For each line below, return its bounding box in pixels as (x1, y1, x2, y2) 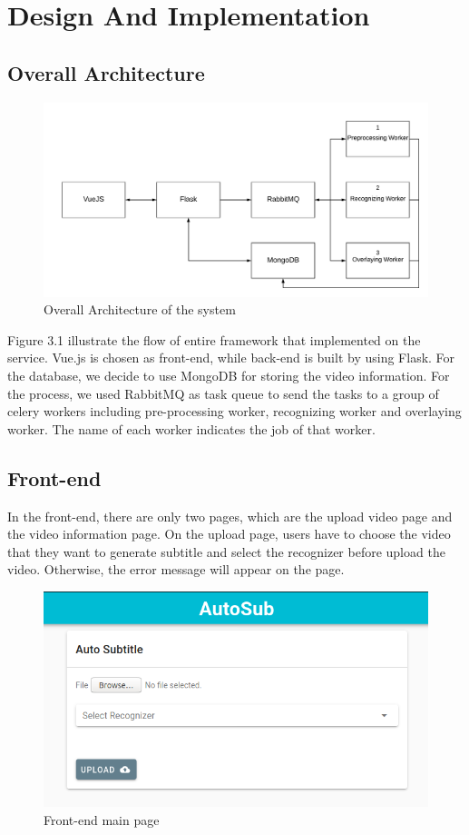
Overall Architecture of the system (44, 300, 236, 319)
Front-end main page (44, 810, 160, 829)
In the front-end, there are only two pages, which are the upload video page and (7, 506, 453, 525)
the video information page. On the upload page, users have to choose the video (7, 524, 451, 543)
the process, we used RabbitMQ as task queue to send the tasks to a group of (7, 383, 439, 403)
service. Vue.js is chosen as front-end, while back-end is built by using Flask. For (7, 348, 455, 367)
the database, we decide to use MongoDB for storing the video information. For (7, 366, 450, 385)
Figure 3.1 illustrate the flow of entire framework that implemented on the (7, 330, 421, 349)
